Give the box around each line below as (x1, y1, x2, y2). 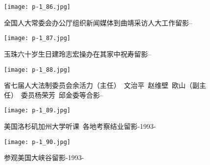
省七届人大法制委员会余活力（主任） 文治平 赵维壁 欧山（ (4, 80, 192, 90)
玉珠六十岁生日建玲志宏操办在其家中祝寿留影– (4, 48, 151, 59)
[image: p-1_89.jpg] (4, 107, 71, 114)
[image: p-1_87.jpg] (4, 35, 71, 42)
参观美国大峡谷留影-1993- (4, 152, 84, 163)
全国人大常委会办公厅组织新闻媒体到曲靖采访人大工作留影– (4, 17, 192, 27)
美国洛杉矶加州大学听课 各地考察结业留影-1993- (4, 121, 156, 131)
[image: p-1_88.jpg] (4, 66, 71, 73)
